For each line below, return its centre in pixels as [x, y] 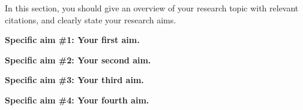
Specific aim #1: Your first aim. [72, 40]
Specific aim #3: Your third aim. [74, 80]
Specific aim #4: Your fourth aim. [77, 100]
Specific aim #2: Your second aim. [78, 59]
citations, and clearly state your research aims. [91, 19]
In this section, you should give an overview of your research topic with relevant [152, 8]
